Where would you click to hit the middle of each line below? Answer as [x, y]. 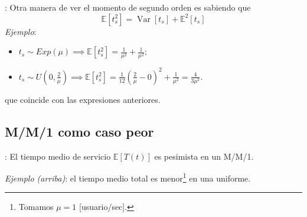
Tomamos [36, 207]
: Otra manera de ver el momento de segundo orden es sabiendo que [128, 7]
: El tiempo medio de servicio [58, 156]
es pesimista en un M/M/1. [204, 156]
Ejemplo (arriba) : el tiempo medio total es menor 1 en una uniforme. [128, 177]
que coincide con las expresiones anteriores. [83, 99]
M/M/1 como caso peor [79, 131]
